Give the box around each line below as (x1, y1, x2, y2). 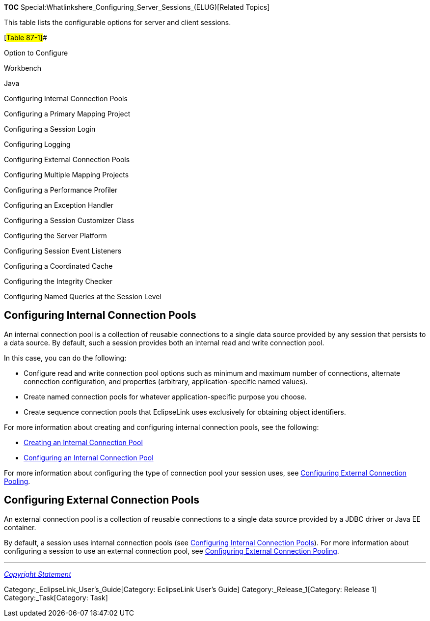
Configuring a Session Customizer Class (4, 216, 134, 225)
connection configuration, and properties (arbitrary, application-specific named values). (24, 377, 308, 386)
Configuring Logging (4, 140, 71, 148)
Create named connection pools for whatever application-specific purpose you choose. (24, 392, 307, 401)
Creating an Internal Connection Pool (24, 438, 143, 447)
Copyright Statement (4, 569, 71, 578)
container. (4, 523, 36, 532)
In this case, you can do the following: (4, 353, 127, 362)
